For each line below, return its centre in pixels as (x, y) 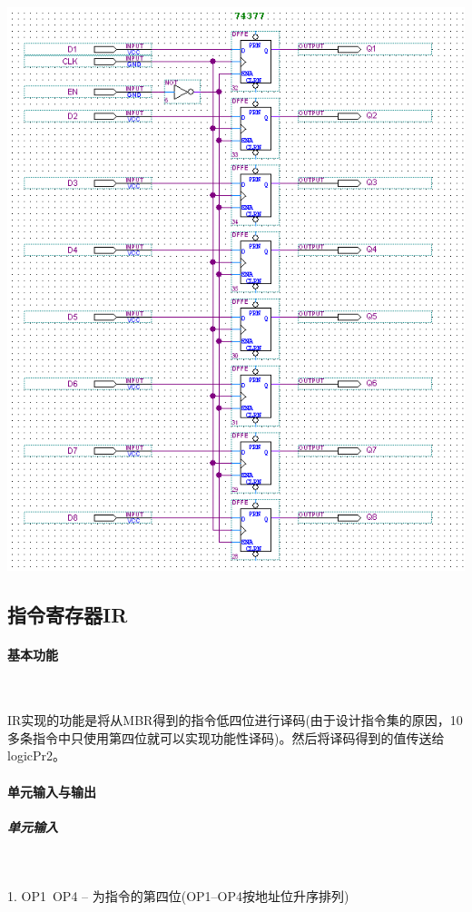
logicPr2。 (37, 755)
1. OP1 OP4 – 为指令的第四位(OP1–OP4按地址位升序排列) (178, 896)
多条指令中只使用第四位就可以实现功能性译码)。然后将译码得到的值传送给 (226, 737)
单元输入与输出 (52, 791)
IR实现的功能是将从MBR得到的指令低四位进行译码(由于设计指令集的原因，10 (235, 720)
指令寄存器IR (68, 615)
